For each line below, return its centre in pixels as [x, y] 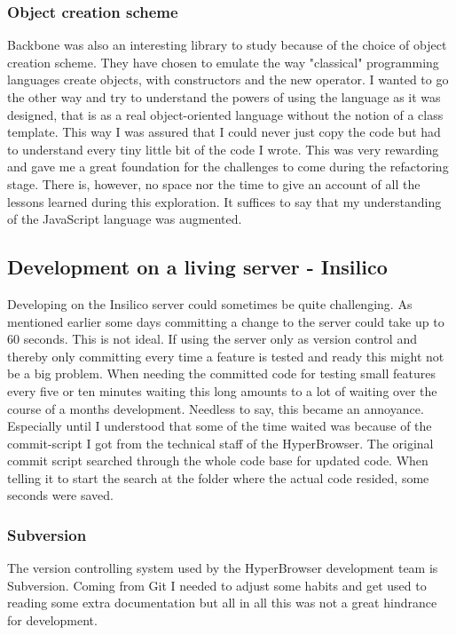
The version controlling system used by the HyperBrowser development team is [223, 568]
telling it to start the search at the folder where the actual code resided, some [218, 477]
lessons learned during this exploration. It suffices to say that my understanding [224, 201]
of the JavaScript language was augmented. [125, 219]
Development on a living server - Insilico [197, 267]
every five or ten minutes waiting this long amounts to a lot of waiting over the [222, 390]
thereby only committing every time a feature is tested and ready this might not [226, 356]
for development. [52, 620]
